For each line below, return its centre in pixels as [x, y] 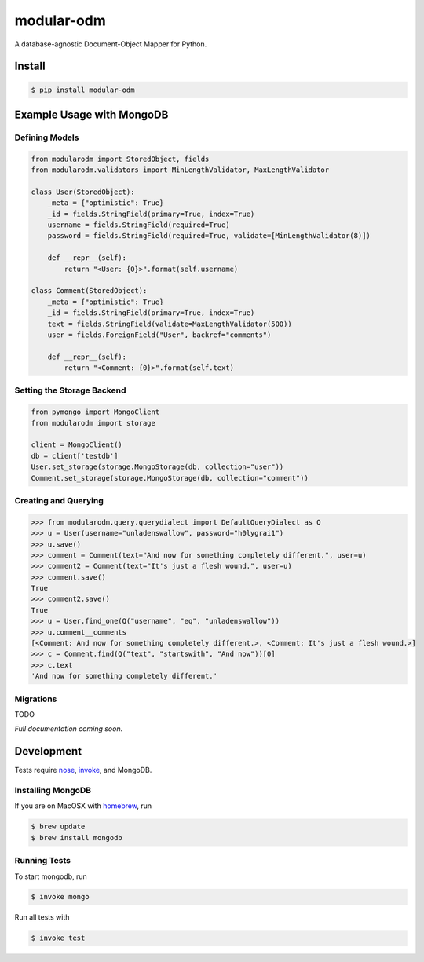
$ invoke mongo [60, 897]
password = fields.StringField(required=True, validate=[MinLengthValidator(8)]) [209, 236]
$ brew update [58, 827]
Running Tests [42, 861]
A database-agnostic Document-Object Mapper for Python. [111, 44]
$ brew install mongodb [77, 838]
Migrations [36, 699]
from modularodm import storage [93, 423]
